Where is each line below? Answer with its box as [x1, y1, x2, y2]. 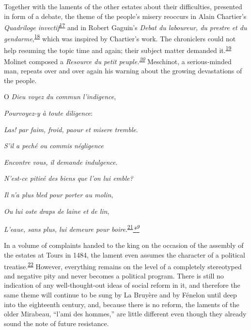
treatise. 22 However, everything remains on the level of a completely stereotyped [4, 260, 242, 271]
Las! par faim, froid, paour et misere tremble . [4, 124, 138, 134]
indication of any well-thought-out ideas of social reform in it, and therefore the [4, 280, 240, 290]
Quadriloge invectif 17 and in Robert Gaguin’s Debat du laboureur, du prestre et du [4, 21, 247, 32]
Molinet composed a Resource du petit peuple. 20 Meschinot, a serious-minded [4, 54, 232, 66]
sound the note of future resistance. [4, 318, 109, 328]
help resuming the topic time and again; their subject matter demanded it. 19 [4, 43, 232, 55]
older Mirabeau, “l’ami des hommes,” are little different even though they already [4, 309, 247, 319]
